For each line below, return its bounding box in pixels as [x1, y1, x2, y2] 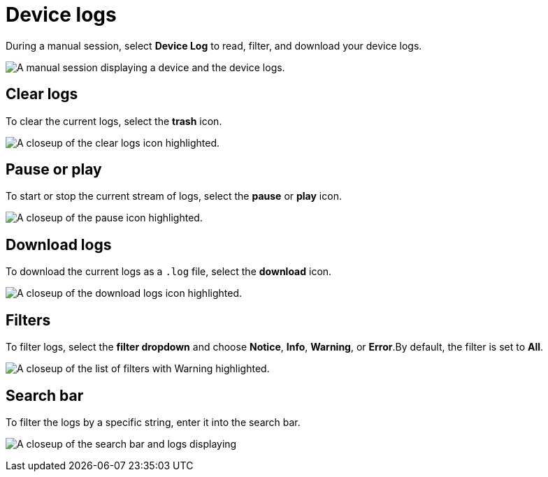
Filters [6, 311, 51, 329]
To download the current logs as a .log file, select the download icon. [6, 265, 332, 278]
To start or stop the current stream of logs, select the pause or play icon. [6, 190, 342, 203]
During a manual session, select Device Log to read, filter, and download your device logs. [6, 39, 422, 52]
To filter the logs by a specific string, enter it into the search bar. [6, 416, 301, 428]
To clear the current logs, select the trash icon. [6, 115, 222, 127]
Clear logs [6, 85, 78, 103]
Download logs [6, 235, 112, 254]
